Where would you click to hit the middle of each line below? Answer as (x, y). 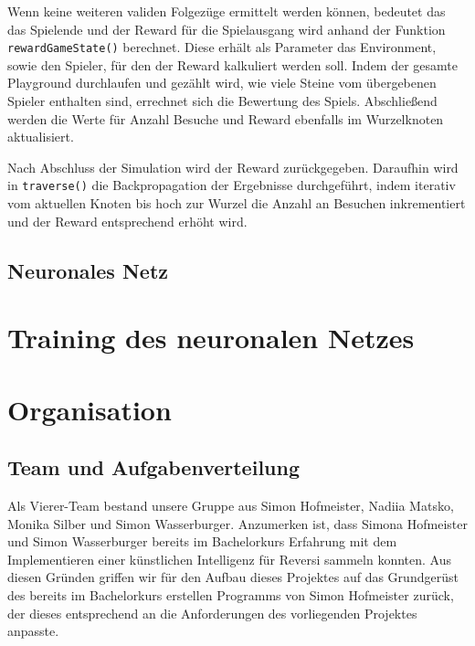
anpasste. (33, 631)
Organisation (90, 409)
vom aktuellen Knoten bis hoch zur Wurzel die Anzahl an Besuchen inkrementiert (237, 203)
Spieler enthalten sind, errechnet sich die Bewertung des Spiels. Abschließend (222, 101)
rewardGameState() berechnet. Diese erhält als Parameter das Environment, (222, 47)
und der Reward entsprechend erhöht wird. (127, 221)
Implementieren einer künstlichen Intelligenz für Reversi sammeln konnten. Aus (229, 559)
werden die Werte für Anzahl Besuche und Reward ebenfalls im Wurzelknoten (226, 118)
